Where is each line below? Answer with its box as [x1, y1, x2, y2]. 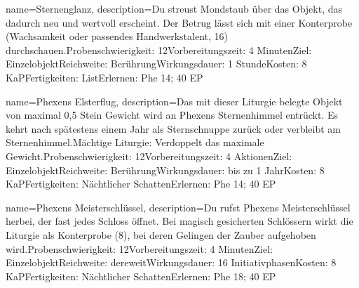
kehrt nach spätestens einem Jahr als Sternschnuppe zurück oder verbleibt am [6, 121, 341, 136]
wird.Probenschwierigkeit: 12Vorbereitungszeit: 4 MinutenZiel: [6, 241, 273, 256]
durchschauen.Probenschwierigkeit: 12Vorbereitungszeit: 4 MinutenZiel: [6, 42, 312, 57]
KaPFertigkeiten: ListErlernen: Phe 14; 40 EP [6, 70, 203, 84]
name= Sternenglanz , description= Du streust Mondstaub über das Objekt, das [6, 1, 343, 15]
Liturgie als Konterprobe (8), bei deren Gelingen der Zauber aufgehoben [6, 227, 316, 242]
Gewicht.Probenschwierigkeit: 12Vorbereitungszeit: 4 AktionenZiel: [6, 148, 292, 163]
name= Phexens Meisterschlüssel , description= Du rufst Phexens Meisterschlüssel [6, 199, 351, 214]
